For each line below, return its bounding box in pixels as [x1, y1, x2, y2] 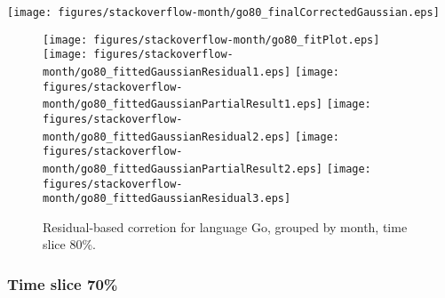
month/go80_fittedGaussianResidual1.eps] [43, 65, 291, 78]
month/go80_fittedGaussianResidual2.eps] [43, 130, 291, 143]
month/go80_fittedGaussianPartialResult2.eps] [43, 162, 322, 175]
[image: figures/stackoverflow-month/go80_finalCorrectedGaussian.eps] [7, 6, 440, 19]
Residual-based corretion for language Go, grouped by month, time [43, 217, 408, 236]
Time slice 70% [7, 272, 118, 294]
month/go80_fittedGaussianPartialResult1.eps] [43, 98, 322, 111]
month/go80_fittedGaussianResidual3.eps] [43, 192, 291, 205]
